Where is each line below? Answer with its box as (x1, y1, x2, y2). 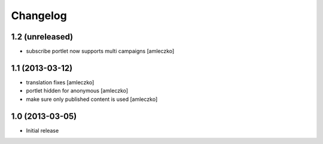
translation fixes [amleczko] (26, 78, 95, 86)
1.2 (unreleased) (11, 32, 74, 42)
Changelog (11, 9, 67, 22)
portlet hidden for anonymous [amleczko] (26, 87, 129, 94)
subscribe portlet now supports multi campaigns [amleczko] (26, 48, 175, 55)
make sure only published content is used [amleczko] (26, 96, 158, 103)
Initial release (26, 127, 59, 134)
